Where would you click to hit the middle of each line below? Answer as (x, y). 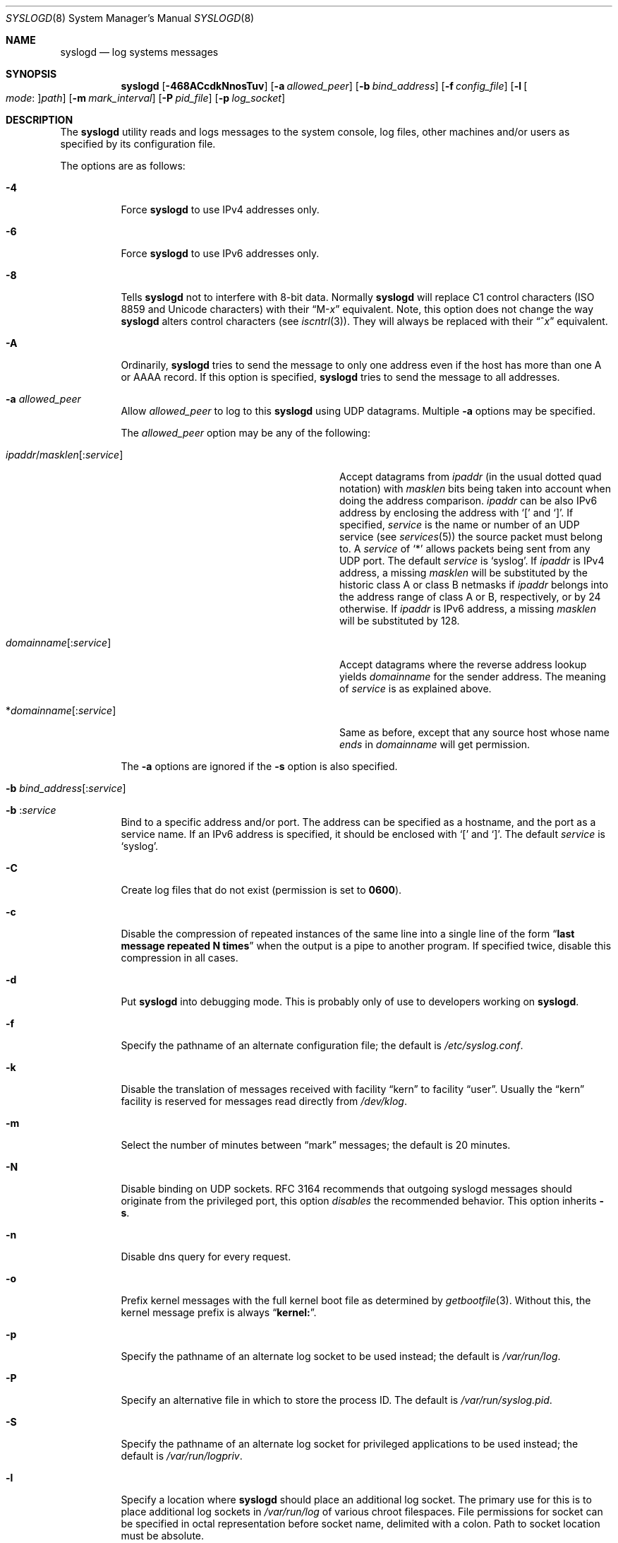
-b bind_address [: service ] (66, 788)
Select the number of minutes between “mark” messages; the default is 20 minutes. (316, 1145)
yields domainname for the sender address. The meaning (473, 676)
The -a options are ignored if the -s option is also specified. (259, 766)
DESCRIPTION (40, 120)
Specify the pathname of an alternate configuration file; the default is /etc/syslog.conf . (322, 1045)
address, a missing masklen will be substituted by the (464, 573)
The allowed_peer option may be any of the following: (246, 433)
